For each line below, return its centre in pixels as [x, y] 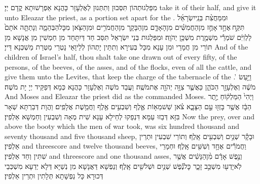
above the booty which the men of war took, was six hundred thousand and [122, 126]
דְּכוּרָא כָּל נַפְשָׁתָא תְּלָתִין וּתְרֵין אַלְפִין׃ [54, 176]
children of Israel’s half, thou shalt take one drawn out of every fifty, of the [121, 56]
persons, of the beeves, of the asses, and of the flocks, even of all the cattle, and [128, 66]
